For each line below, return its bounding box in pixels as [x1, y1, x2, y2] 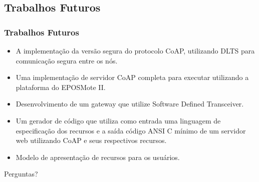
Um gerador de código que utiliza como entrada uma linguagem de [16, 115, 221, 125]
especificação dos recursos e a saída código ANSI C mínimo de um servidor [16, 125, 246, 135]
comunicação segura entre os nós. [16, 55, 118, 65]
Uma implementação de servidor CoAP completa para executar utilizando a [16, 72, 249, 82]
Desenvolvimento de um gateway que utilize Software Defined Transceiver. [16, 98, 244, 109]
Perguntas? [4, 168, 38, 179]
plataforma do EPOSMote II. [16, 81, 106, 92]
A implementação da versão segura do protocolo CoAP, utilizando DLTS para [16, 45, 255, 55]
